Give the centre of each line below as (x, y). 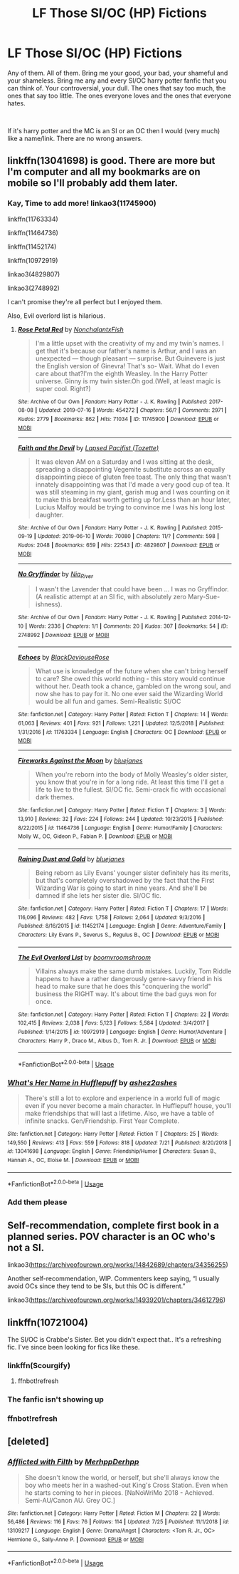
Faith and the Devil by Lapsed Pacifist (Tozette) (88, 447)
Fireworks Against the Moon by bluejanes (80, 761)
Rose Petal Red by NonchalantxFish (71, 329)
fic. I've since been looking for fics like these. (74, 1347)
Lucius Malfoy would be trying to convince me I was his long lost (130, 507)
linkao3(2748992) (34, 288)
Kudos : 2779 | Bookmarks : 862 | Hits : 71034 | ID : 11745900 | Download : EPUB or (118, 419)
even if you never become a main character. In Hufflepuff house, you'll (128, 1106)
